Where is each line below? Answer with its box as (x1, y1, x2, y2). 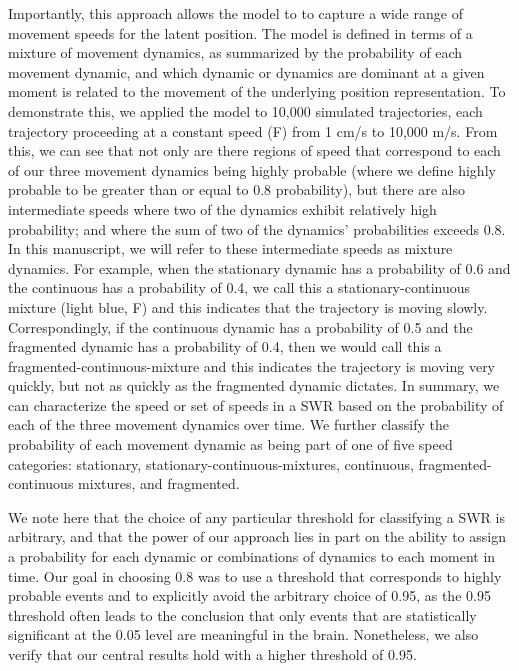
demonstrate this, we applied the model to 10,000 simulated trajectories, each (8, 100, 483, 121)
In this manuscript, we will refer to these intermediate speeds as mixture (8, 238, 453, 259)
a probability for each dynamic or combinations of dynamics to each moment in (8, 546, 496, 567)
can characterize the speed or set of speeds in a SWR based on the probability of (8, 394, 504, 415)
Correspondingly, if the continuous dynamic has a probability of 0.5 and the (8, 316, 473, 337)
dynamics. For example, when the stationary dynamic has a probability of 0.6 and (8, 257, 511, 278)
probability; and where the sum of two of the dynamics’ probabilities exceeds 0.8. (8, 218, 506, 239)
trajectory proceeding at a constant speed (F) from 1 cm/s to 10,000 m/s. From (8, 120, 498, 141)
